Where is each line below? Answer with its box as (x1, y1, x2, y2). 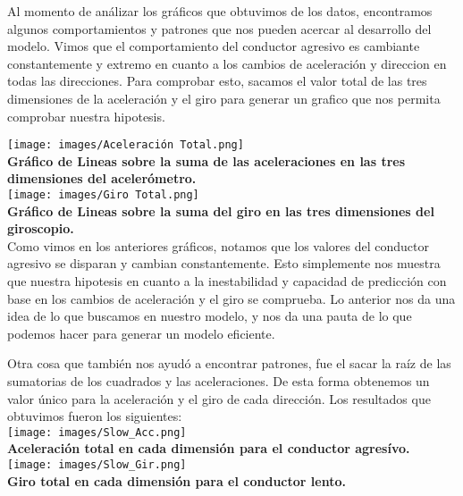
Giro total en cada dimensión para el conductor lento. (7, 471, 346, 490)
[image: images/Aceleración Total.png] (7, 139, 244, 152)
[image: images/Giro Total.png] (7, 189, 199, 201)
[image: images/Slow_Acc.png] (7, 425, 187, 439)
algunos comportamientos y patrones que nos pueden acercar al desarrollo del (7, 19, 432, 38)
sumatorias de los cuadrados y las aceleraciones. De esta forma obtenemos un (7, 372, 430, 390)
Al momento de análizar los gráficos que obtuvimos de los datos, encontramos (7, 2, 433, 20)
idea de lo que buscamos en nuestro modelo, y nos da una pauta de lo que (7, 307, 412, 325)
